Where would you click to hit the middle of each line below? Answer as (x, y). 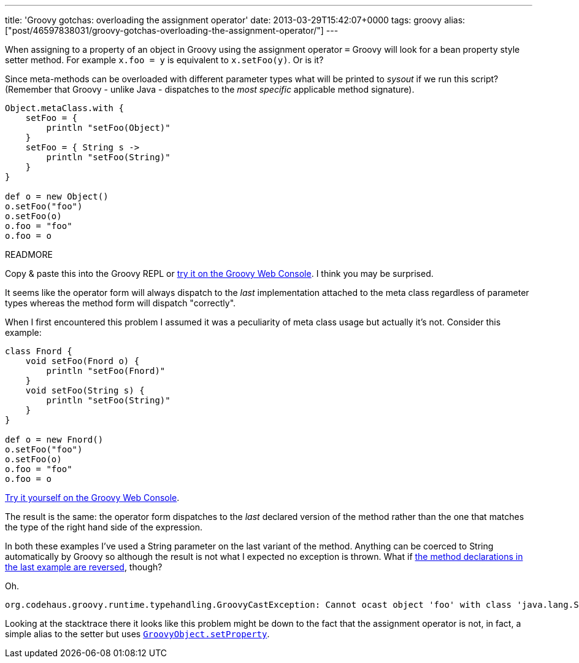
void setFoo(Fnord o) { (82, 361)
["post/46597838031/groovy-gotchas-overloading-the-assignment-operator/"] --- (172, 30)
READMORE (29, 254)
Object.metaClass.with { (64, 108)
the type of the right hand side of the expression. (104, 527)
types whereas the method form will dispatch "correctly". (121, 303)
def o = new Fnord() (54, 440)
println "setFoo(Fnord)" (106, 371)
